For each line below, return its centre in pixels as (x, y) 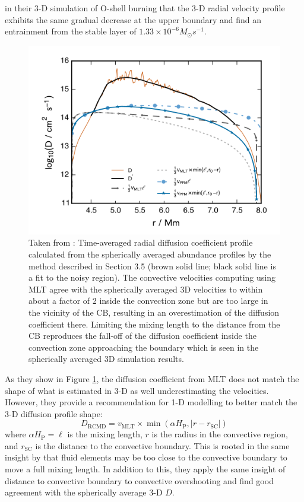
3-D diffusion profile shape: (54, 413)
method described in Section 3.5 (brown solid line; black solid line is (152, 266)
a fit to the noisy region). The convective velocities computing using (152, 277)
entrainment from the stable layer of (71, 31)
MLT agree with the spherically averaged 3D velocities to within (146, 289)
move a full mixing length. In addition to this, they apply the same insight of (145, 469)
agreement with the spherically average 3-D (84, 492)
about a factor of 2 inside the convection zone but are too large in (148, 301)
